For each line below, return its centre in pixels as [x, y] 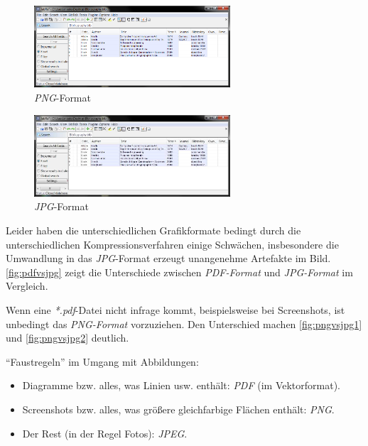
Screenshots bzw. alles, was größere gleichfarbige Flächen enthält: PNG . [178, 409]
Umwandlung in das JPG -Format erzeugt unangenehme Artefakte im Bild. [168, 258]
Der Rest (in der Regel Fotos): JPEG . [105, 433]
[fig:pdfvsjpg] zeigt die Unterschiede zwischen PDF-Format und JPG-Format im [179, 272]
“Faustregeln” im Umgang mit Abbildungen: [102, 361]
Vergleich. [27, 286]
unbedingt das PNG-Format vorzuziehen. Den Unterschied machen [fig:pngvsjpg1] [184, 323]
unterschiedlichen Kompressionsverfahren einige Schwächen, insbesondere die [172, 244]
